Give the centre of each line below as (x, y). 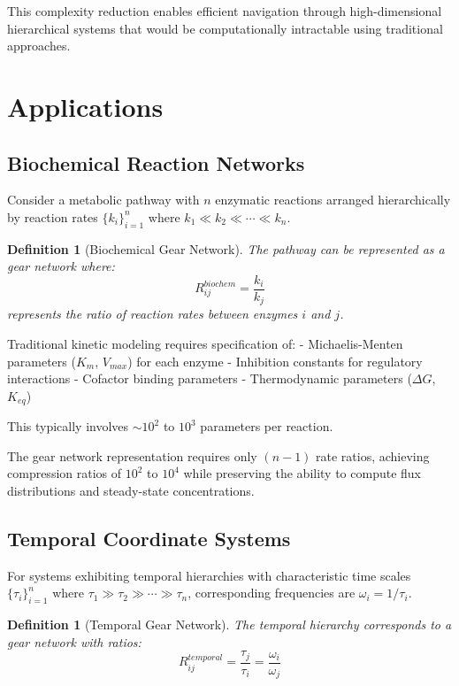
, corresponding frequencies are (272, 593)
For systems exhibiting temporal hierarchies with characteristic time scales (209, 575)
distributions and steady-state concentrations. (131, 491)
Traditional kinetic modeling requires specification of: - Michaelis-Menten (205, 344)
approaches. (39, 46)
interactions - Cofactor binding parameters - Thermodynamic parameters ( (210, 378)
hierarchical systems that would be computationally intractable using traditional (225, 28)
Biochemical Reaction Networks (156, 162)
